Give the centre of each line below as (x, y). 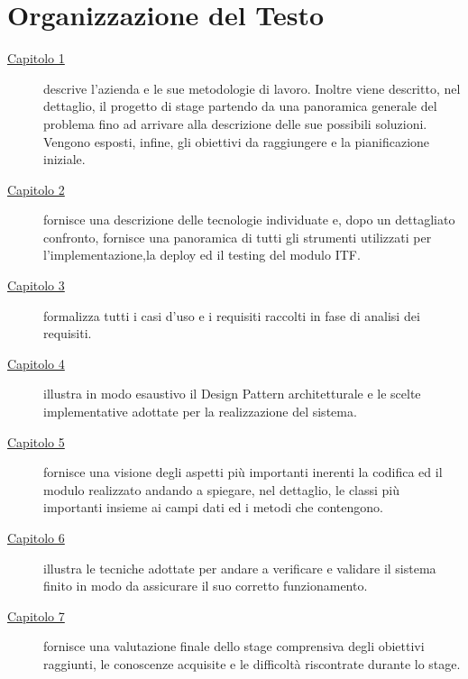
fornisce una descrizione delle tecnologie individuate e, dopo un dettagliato (249, 220)
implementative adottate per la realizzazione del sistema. (200, 412)
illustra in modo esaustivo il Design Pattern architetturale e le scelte (232, 394)
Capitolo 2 (36, 189)
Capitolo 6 (36, 537)
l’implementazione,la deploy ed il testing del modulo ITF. (202, 255)
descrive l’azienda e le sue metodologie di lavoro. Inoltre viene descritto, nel (252, 88)
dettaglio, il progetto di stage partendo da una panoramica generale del (240, 106)
